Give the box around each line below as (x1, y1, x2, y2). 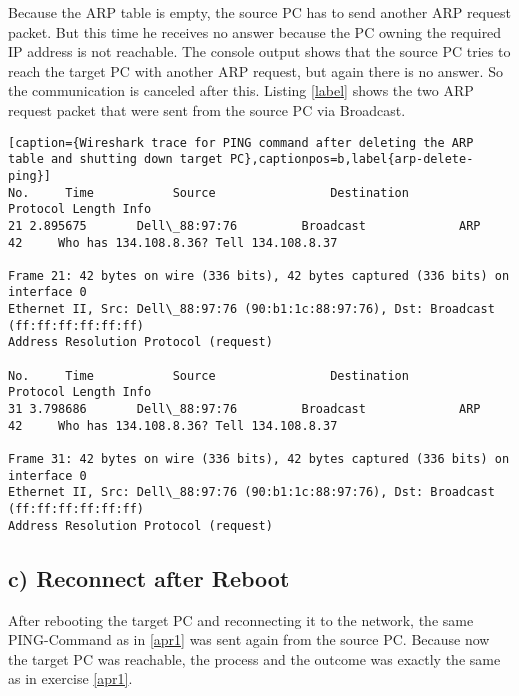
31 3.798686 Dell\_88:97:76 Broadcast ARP (8, 402, 481, 417)
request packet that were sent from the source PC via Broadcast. (8, 99, 406, 120)
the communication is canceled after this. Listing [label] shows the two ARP (8, 80, 474, 101)
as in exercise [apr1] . (8, 668, 133, 689)
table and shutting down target (8, 152, 223, 167)
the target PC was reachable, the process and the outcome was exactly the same (8, 648, 501, 669)
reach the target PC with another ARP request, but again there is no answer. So (8, 60, 503, 81)
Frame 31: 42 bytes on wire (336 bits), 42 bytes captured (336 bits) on (8, 452, 510, 467)
